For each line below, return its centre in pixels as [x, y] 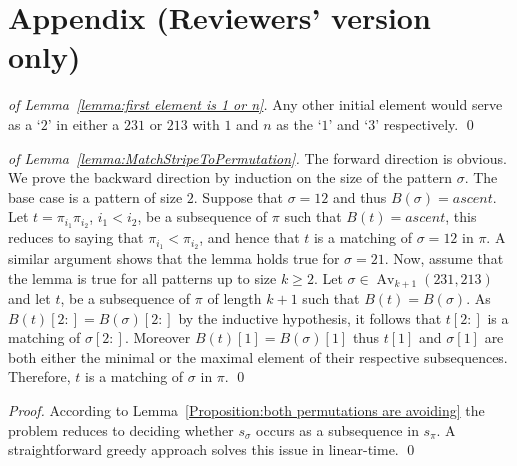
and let [29, 298]
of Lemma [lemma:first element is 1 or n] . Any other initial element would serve [255, 104]
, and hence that [249, 237]
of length [234, 298]
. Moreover [157, 337]
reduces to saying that [76, 237]
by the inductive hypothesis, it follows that [310, 317]
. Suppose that [238, 196]
